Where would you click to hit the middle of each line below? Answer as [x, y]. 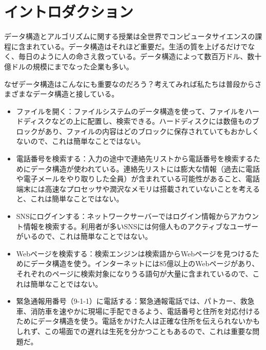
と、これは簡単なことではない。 [70, 199]
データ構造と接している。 [76, 94]
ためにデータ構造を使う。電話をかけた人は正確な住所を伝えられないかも [138, 321]
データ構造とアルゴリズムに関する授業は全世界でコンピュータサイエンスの [130, 36]
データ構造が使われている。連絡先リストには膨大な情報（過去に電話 [145, 168]
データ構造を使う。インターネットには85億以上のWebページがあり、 [145, 263]
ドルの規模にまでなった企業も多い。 [72, 66]
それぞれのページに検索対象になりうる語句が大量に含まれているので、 [134, 273]
